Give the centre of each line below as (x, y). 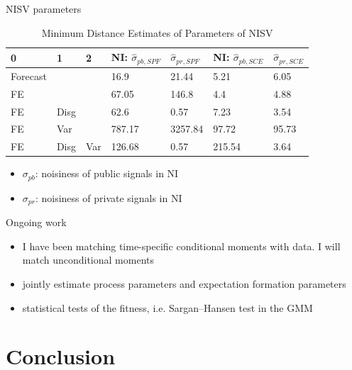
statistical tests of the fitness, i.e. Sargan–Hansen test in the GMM (167, 307)
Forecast (29, 75)
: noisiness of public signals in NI (107, 173)
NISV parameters (44, 9)
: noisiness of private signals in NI (109, 197)
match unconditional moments (88, 260)
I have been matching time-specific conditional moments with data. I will (181, 246)
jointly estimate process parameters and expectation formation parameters (184, 284)
